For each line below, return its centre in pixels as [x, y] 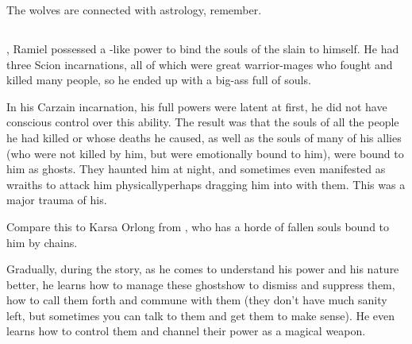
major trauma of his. [57, 200]
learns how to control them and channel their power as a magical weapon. [186, 331]
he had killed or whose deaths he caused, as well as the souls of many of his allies [204, 137]
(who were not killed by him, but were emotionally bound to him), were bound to [205, 153]
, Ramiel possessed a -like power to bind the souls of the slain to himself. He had [203, 48]
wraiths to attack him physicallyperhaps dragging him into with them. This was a [206, 184]
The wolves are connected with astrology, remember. [134, 10]
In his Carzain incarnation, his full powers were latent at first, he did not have [197, 106]
